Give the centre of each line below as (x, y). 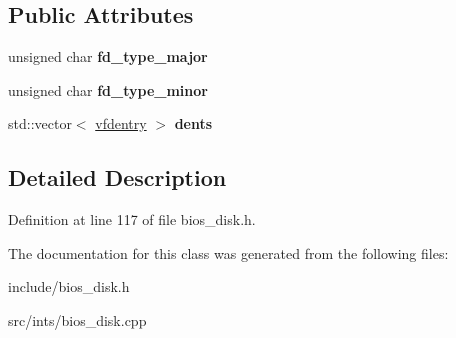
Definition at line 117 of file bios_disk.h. (132, 219)
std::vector (40, 123)
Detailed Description (117, 177)
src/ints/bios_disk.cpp (77, 319)
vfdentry (121, 123)
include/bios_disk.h (69, 286)
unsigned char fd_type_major (108, 56)
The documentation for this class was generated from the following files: (228, 252)
